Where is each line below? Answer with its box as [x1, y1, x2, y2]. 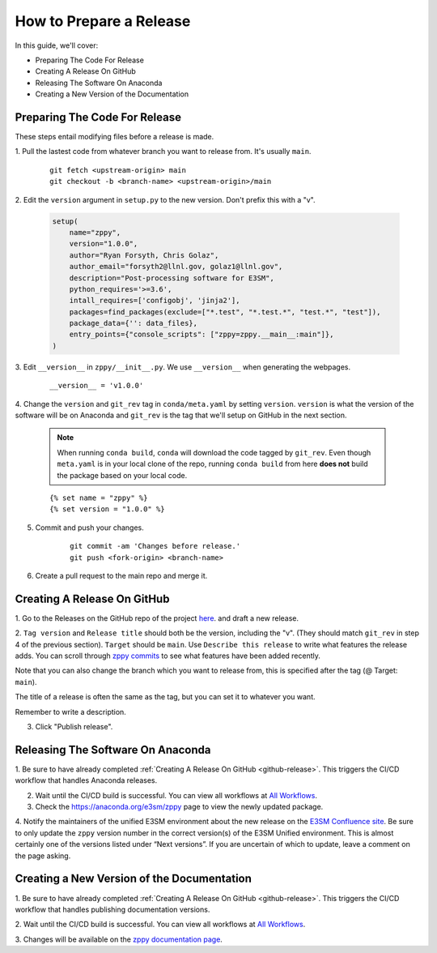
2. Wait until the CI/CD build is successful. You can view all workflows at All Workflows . [15, 920, 306, 929]
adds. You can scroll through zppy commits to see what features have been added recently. [15, 651, 321, 660]
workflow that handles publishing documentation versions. [15, 904, 210, 914]
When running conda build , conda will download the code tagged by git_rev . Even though [57, 447, 371, 457]
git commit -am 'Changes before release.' [70, 541, 241, 551]
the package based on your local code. [57, 470, 188, 480]
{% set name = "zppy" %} [49, 493, 148, 502]
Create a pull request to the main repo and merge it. [35, 571, 208, 580]
